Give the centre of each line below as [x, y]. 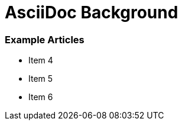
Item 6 [41, 97]
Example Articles [45, 39]
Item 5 [41, 79]
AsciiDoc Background [92, 12]
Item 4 [41, 60]
